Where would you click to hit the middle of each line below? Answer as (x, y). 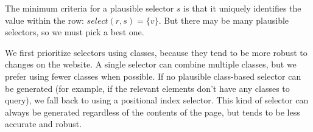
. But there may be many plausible (224, 20)
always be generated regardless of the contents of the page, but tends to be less (153, 112)
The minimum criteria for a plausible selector (90, 8)
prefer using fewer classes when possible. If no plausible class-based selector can (153, 76)
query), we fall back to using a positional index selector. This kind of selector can (157, 100)
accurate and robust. (44, 124)
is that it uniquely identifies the (242, 8)
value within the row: (44, 20)
